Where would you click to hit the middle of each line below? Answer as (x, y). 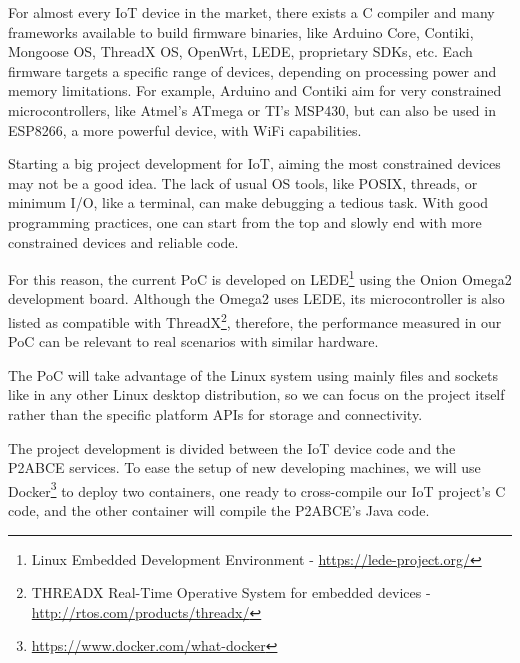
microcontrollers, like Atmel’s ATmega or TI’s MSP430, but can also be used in (252, 109)
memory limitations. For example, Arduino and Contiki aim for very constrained (255, 90)
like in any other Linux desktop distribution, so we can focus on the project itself (256, 394)
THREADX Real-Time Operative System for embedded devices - (231, 592)
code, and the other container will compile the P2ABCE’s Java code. (219, 510)
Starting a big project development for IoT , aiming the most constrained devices (254, 163)
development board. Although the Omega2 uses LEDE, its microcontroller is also (256, 298)
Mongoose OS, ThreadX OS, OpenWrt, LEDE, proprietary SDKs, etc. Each (240, 51)
